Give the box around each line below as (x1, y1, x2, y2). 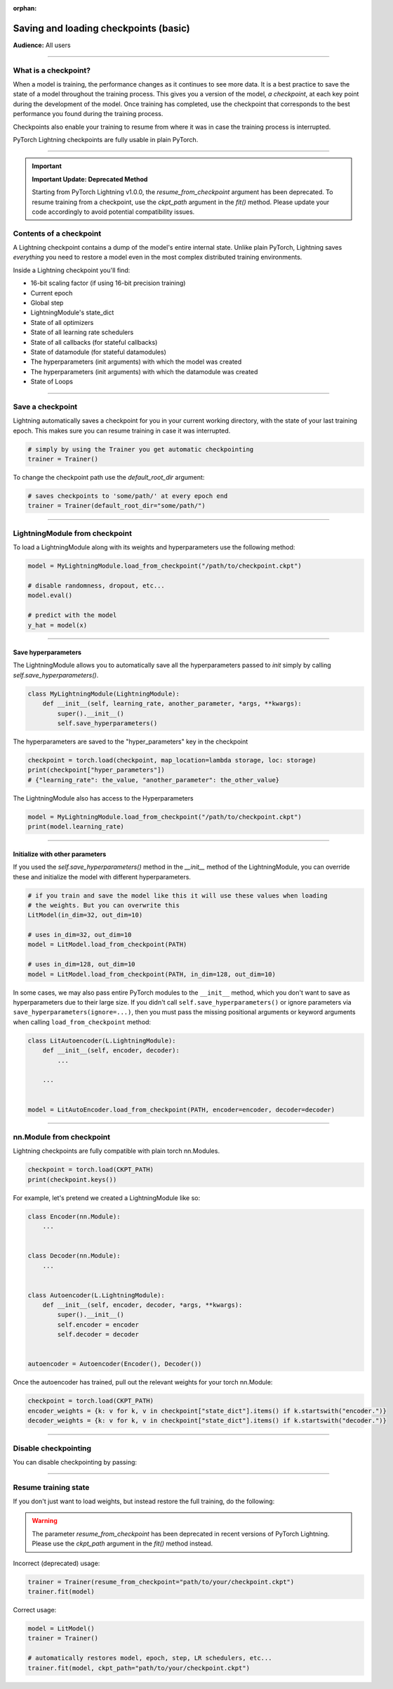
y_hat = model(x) (27, 621, 88, 629)
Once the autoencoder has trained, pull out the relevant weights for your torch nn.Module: (13, 1378, 273, 1387)
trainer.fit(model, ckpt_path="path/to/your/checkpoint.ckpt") (27, 1664, 251, 1672)
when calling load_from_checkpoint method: (13, 1017, 151, 1026)
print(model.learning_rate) (27, 823, 124, 831)
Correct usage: (13, 1605, 57, 1614)
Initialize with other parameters (13, 850, 107, 858)
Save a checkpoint (13, 402, 78, 412)
